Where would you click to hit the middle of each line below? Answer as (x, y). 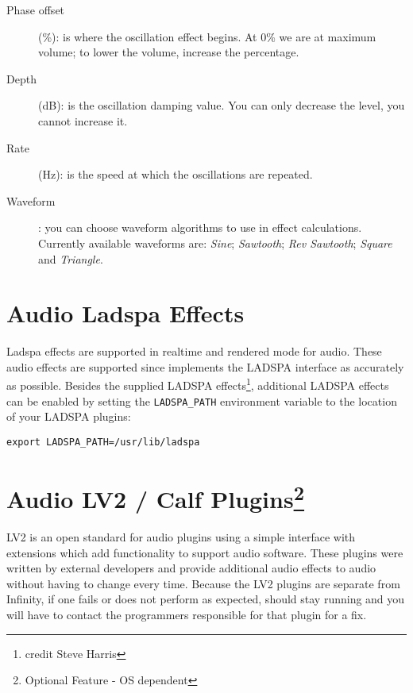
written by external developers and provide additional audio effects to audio (191, 568)
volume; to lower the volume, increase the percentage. (169, 52)
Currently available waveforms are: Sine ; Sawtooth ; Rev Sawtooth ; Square (215, 243)
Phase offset (36, 10)
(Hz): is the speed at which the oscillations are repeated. (176, 174)
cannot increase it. (83, 120)
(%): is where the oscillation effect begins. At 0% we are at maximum (207, 36)
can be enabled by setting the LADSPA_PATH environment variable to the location (202, 400)
